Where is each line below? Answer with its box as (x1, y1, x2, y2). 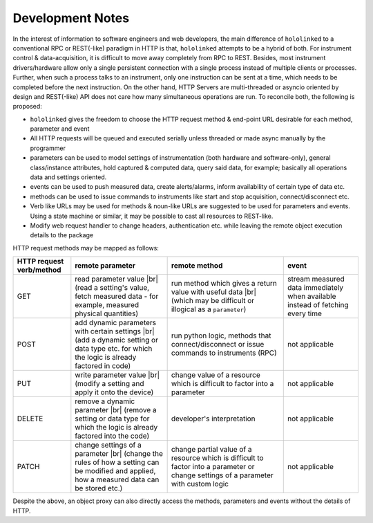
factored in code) (75, 361, 131, 371)
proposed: (12, 102, 43, 111)
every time (287, 309, 323, 318)
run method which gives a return (171, 279, 278, 288)
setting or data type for (75, 414, 150, 423)
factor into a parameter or (171, 462, 255, 472)
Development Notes (12, 10, 130, 26)
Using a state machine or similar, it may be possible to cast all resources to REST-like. (30, 212, 274, 220)
